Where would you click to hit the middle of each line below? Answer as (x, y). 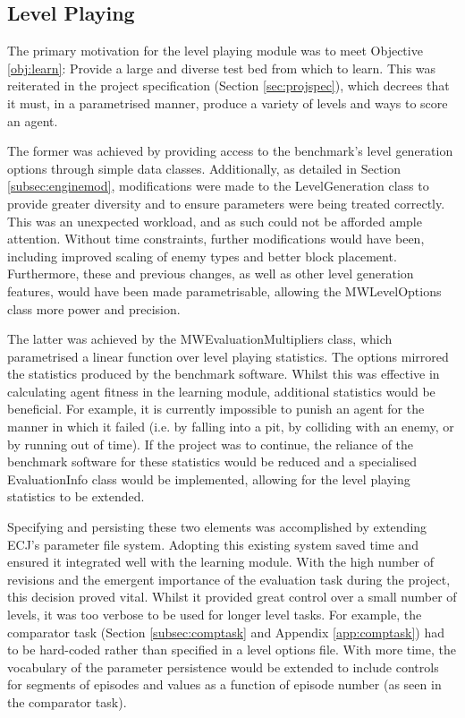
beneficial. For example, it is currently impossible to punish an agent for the (216, 409)
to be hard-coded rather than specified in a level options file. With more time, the (232, 650)
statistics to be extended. (76, 496)
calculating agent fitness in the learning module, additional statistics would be (221, 391)
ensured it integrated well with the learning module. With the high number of (221, 562)
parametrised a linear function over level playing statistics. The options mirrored (228, 356)
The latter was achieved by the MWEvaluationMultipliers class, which (200, 339)
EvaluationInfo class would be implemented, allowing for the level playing (209, 479)
